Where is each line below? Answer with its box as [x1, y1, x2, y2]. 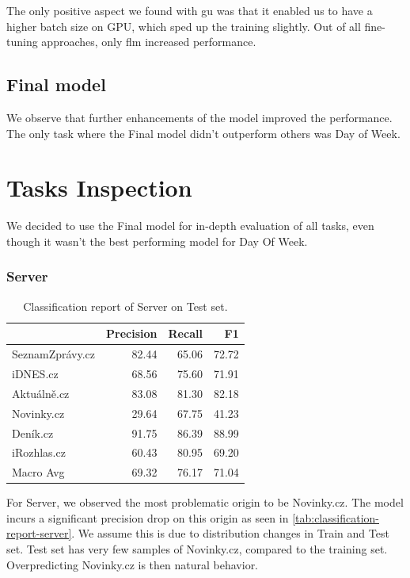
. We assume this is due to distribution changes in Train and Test [71, 525, 389, 542]
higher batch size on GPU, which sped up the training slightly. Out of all [6, 17, 361, 34]
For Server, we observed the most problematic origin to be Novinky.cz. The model [6, 494, 404, 511]
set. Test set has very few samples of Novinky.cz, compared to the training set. [6, 541, 388, 557]
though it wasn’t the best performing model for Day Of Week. [6, 232, 308, 249]
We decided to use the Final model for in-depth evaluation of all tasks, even [6, 217, 374, 234]
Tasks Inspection [6, 171, 192, 204]
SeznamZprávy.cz [12, 346, 96, 362]
